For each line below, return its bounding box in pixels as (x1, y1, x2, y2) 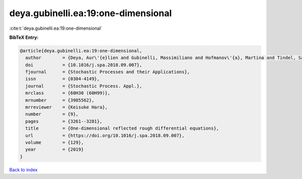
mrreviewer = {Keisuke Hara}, (25, 104, 108, 110)
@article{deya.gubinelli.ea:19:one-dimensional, (20, 48, 142, 53)
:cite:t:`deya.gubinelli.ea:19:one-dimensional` (9, 25, 103, 31)
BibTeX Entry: (9, 34, 39, 40)
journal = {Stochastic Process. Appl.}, (25, 83, 142, 89)
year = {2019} (25, 147, 84, 152)
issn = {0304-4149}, (25, 76, 100, 82)
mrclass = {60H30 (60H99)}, (25, 90, 111, 96)
